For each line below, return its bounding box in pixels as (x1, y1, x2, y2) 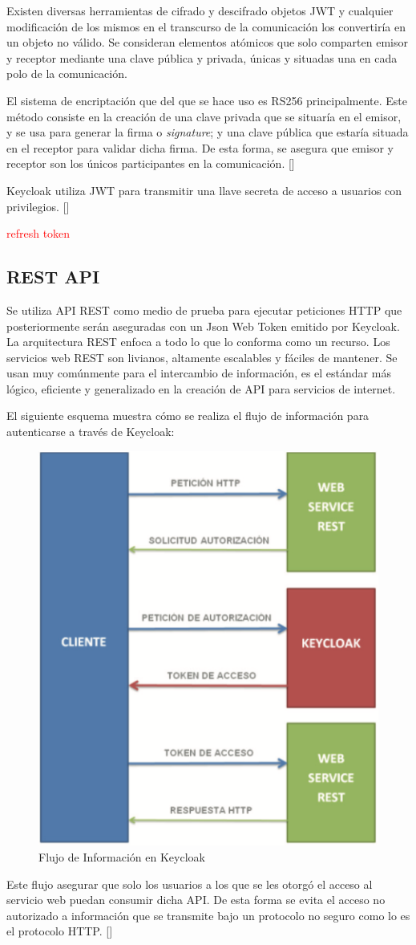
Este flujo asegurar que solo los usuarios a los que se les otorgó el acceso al (6, 875, 373, 892)
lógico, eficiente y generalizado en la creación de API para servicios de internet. (6, 380, 396, 397)
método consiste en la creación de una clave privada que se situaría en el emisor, (6, 108, 402, 124)
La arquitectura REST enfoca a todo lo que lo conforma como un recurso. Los (6, 333, 390, 350)
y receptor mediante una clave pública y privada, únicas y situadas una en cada (6, 49, 398, 66)
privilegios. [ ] (6, 198, 70, 214)
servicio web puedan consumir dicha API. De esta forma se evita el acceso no (6, 891, 386, 908)
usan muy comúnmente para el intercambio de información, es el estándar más (6, 365, 391, 381)
